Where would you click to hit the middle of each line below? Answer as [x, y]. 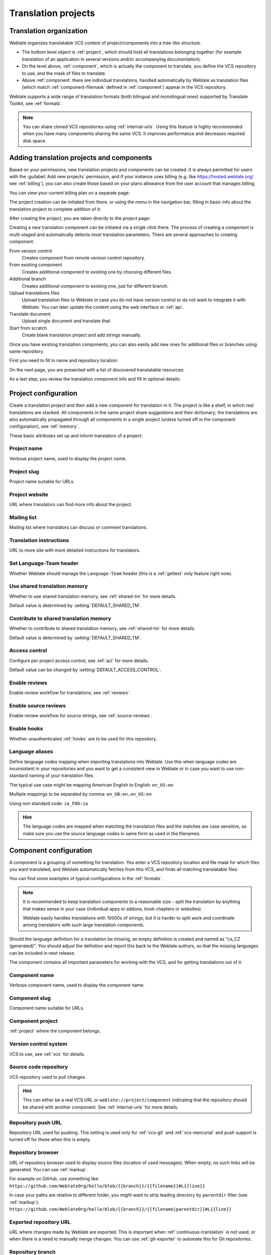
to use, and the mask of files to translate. [64, 73]
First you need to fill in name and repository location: [64, 360]
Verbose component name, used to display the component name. [77, 985]
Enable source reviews [38, 706]
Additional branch [28, 279]
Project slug [24, 471]
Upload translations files [34, 293]
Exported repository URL [40, 1222]
